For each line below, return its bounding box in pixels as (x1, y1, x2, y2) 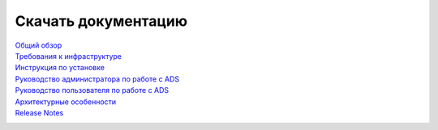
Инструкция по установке (15, 63, 105, 73)
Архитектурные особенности (15, 97, 117, 107)
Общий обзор (15, 40, 62, 50)
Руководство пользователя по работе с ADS (15, 86, 170, 95)
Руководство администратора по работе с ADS (15, 73, 180, 84)
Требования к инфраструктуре (15, 51, 122, 61)
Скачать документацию (15, 12, 188, 30)
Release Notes (15, 107, 64, 117)
